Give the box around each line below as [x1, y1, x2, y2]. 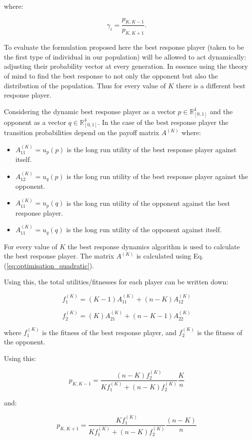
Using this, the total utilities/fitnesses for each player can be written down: [4, 277, 229, 287]
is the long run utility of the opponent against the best [66, 198, 230, 208]
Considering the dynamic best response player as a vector [4, 106, 176, 116]
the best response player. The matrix [4, 251, 114, 261]
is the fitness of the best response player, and [42, 327, 177, 337]
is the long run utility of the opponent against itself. [66, 224, 222, 235]
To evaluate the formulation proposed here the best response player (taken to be [4, 42, 244, 52]
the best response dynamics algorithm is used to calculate [67, 241, 240, 251]
